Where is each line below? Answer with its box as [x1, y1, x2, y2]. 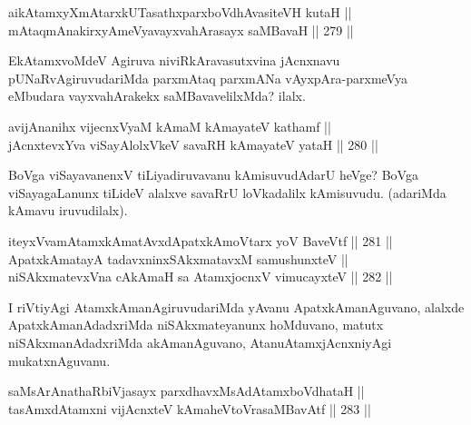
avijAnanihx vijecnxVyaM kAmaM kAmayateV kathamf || [8, 116, 331, 135]
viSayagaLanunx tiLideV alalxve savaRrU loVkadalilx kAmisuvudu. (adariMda [8, 183, 446, 202]
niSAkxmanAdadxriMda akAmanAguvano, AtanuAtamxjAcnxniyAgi [8, 332, 392, 351]
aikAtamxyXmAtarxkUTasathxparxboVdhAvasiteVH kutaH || [8, 3, 352, 21]
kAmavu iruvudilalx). [8, 201, 128, 220]
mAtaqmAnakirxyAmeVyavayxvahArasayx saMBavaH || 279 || [8, 20, 354, 39]
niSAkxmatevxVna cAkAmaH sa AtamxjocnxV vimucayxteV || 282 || [8, 267, 393, 286]
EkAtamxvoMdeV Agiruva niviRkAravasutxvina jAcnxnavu [8, 51, 340, 70]
